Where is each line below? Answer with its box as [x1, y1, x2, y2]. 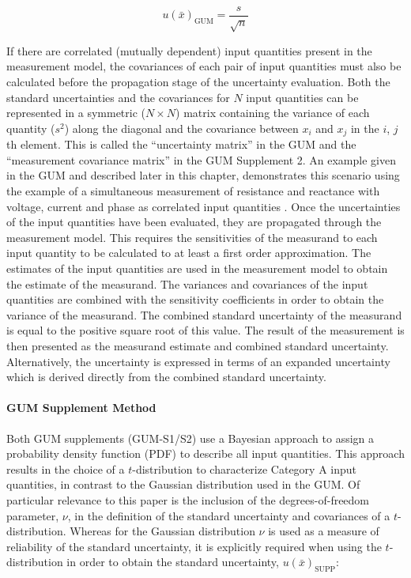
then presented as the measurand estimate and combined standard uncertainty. [6, 337, 389, 353]
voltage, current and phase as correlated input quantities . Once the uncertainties [6, 198, 401, 214]
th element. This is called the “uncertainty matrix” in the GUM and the [6, 136, 356, 153]
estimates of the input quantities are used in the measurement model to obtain [6, 260, 388, 276]
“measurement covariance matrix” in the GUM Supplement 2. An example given [6, 151, 396, 168]
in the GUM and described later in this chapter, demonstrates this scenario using [6, 167, 400, 183]
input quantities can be [246, 89, 359, 105]
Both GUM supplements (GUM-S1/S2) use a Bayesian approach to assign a [6, 429, 375, 446]
